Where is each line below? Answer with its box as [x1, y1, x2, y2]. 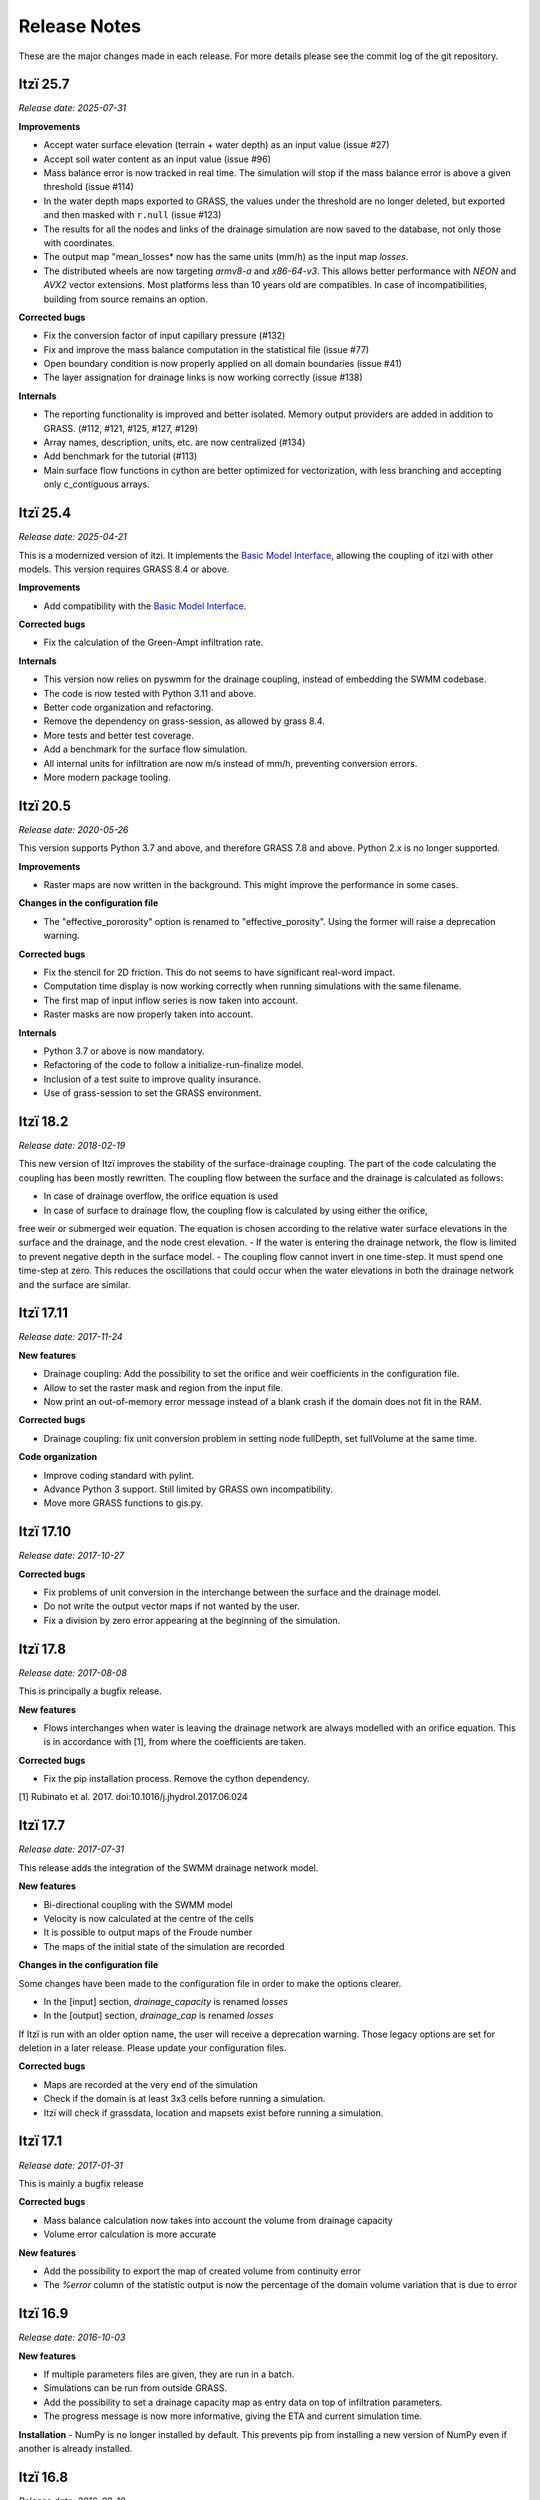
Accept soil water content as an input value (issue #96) [43, 153, 272, 165]
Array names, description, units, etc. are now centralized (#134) [43, 436, 306, 449]
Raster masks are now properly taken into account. [43, 1008, 254, 1020]
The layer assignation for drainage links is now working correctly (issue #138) [43, 371, 364, 384]
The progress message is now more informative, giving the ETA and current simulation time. [43, 2410, 422, 2422]
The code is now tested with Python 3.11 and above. [43, 687, 257, 699]
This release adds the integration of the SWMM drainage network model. [18, 1861, 319, 1874]
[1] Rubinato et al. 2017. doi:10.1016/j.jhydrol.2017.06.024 [18, 1791, 249, 1803]
